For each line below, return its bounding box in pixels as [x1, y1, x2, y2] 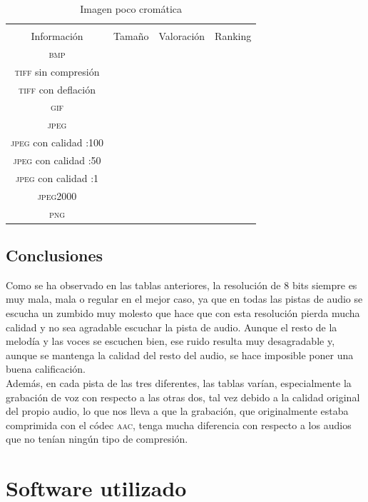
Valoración [158, 29, 205, 44]
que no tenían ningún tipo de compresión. [6, 431, 188, 446]
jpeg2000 [37, 188, 77, 203]
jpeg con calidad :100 [11, 135, 104, 150]
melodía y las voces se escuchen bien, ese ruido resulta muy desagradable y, [6, 333, 335, 348]
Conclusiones [6, 244, 103, 266]
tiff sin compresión [14, 64, 100, 79]
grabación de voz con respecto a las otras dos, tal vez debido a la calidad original [6, 389, 360, 404]
